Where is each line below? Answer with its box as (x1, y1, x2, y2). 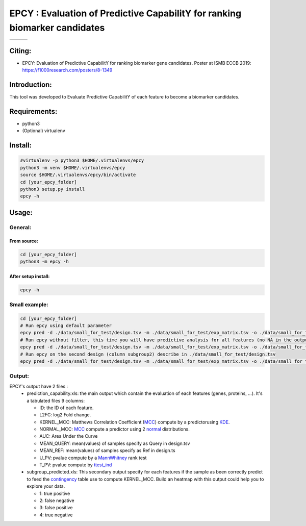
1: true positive (39, 490, 70, 496)
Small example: (9, 301, 48, 308)
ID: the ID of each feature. (39, 405, 94, 411)
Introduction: (9, 81, 52, 89)
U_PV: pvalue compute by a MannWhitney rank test (39, 455, 147, 461)
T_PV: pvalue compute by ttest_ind (39, 462, 112, 468)
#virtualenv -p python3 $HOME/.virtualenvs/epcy (20, 158, 144, 163)
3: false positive (39, 505, 73, 511)
